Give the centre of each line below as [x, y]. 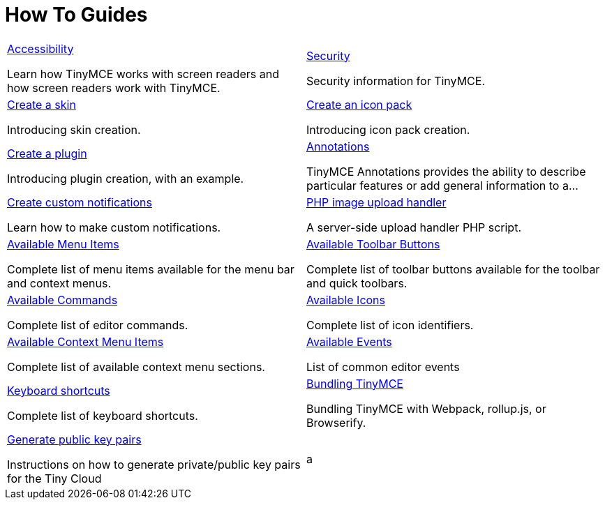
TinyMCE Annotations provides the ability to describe [446, 171]
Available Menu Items [63, 244]
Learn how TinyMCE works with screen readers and [143, 74]
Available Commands [62, 300]
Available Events [349, 341]
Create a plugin [47, 153]
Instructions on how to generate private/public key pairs [154, 464]
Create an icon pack [359, 104]
